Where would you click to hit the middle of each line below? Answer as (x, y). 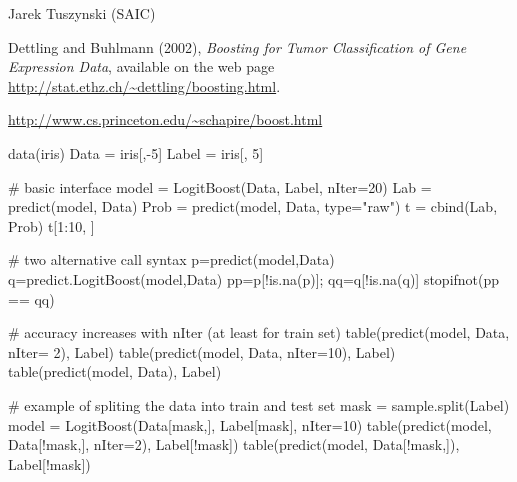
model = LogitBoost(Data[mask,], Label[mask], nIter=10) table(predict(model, (250, 424)
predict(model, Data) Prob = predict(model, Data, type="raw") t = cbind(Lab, (253, 206)
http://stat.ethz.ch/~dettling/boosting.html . (144, 85)
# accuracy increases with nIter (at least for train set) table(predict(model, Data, (259, 332)
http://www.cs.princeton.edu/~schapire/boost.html (165, 119)
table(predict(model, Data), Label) (115, 371)
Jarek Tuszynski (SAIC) (82, 13)
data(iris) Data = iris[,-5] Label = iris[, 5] (136, 152)
